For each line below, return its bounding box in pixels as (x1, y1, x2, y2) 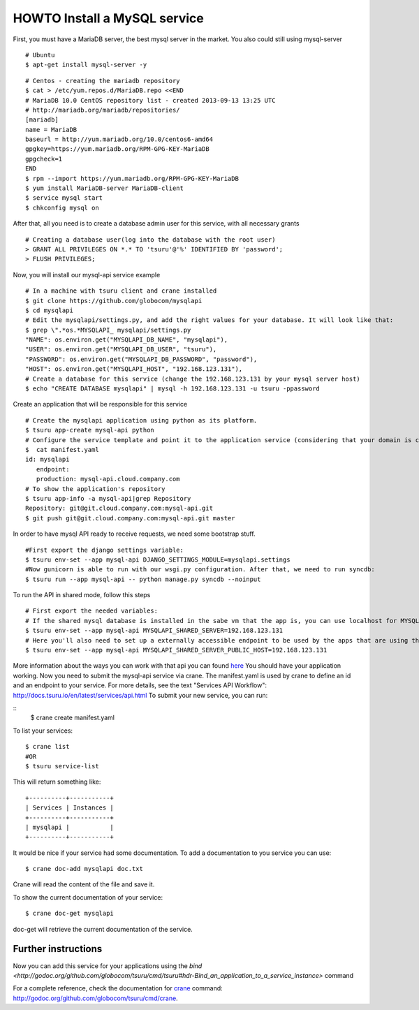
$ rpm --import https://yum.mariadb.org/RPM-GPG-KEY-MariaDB (25, 175, 239, 182)
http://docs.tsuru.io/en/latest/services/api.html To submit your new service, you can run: (13, 691, 268, 699)
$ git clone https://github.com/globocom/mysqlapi (25, 297, 203, 305)
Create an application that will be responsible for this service (13, 400, 188, 409)
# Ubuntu (25, 51, 55, 59)
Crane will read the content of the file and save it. (13, 880, 155, 888)
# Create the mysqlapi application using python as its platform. (25, 416, 258, 424)
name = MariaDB (25, 126, 78, 133)
